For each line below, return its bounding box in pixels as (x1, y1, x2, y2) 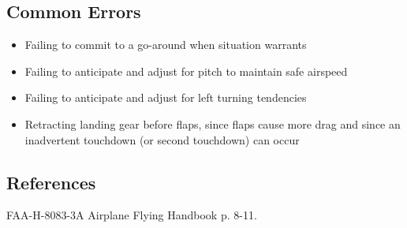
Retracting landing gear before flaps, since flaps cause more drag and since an (24, 115, 401, 132)
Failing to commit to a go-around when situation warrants (24, 36, 307, 53)
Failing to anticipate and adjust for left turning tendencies (24, 89, 307, 106)
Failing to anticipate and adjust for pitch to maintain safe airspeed (24, 62, 348, 79)
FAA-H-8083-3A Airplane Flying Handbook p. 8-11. (6, 207, 257, 223)
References (6, 170, 96, 194)
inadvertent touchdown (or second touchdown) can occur (24, 131, 300, 148)
